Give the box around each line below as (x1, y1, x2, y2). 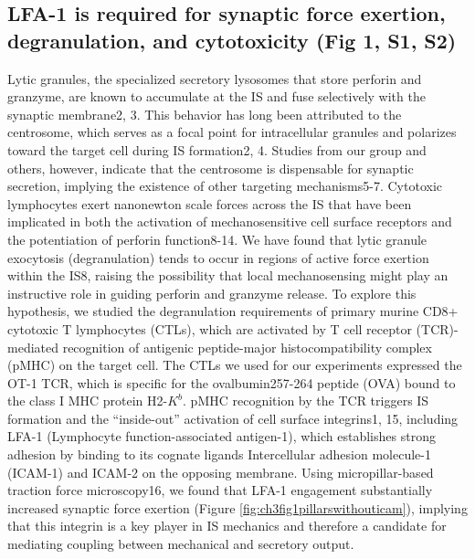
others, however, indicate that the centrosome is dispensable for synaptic (7, 158, 414, 177)
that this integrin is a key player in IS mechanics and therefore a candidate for (7, 516, 447, 535)
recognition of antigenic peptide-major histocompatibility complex (62, 337, 432, 356)
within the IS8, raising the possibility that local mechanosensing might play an (7, 266, 449, 285)
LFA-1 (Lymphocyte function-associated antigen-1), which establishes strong (7, 427, 436, 446)
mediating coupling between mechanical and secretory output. (7, 534, 354, 554)
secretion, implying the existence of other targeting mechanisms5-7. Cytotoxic (7, 176, 442, 195)
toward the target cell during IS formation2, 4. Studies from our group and (7, 140, 427, 159)
